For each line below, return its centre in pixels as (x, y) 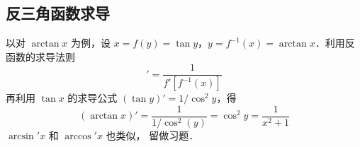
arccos (78, 136)
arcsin (21, 136)
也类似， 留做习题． (152, 135)
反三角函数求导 (58, 13)
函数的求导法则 (40, 56)
